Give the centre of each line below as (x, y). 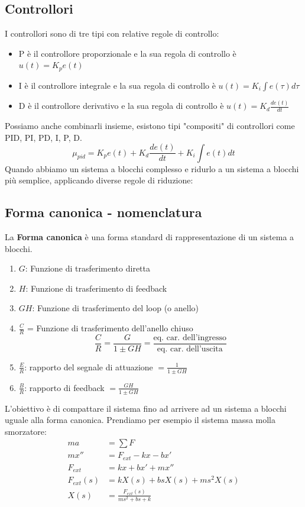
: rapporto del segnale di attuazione (89, 366)
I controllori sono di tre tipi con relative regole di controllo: (112, 33)
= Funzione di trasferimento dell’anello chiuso (110, 328)
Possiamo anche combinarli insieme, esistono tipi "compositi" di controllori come (150, 125)
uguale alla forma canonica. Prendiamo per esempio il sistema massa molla (140, 420)
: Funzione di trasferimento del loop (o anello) (115, 308)
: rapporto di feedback (64, 387)
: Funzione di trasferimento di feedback (96, 288)
